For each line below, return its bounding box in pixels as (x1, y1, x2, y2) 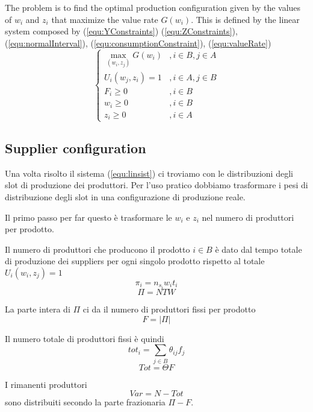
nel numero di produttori (202, 211, 294, 223)
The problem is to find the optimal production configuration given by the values (5, 1, 301, 13)
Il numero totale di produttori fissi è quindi (5, 332, 164, 344)
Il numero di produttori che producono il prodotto (5, 242, 190, 255)
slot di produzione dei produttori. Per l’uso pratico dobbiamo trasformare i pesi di (5, 179, 308, 191)
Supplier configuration (5, 139, 146, 157)
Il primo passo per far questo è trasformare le (5, 211, 172, 223)
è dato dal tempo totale (215, 242, 302, 255)
